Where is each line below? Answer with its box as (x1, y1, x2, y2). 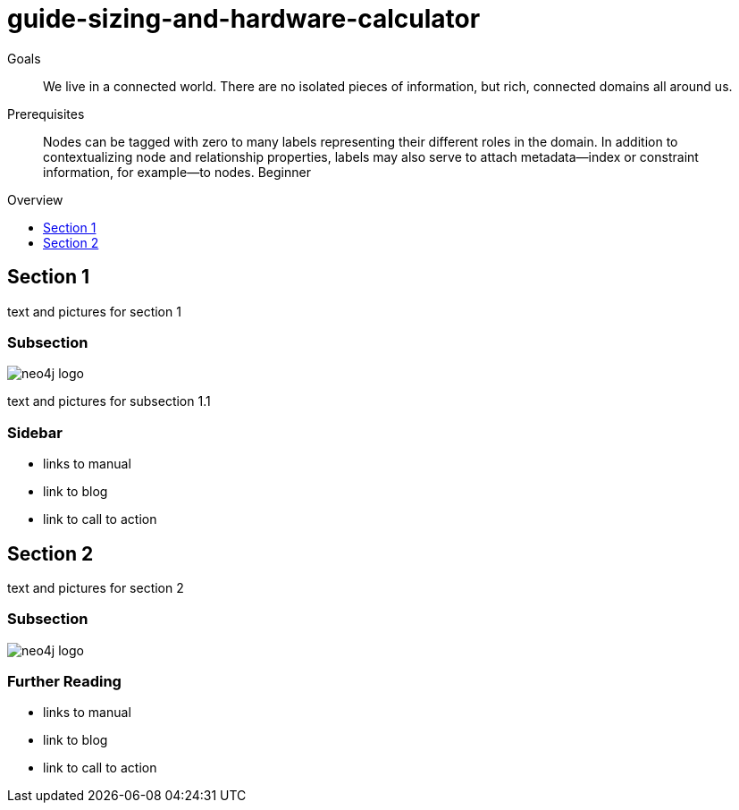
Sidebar (7, 423, 63, 442)
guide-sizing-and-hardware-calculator (7, 4, 481, 34)
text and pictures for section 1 (7, 303, 181, 319)
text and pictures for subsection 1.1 (7, 393, 211, 409)
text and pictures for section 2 (7, 579, 184, 595)
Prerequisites (7, 105, 85, 122)
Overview (7, 191, 63, 207)
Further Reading (7, 672, 122, 691)
